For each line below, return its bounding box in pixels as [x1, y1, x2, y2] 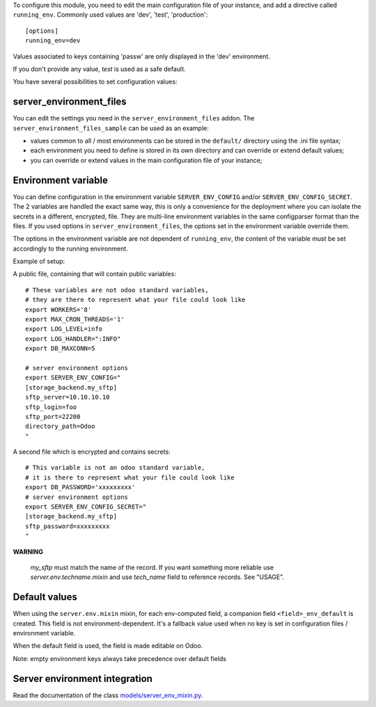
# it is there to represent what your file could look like [25, 473, 235, 482]
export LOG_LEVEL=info [25, 325, 103, 333]
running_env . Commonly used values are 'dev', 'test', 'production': [13, 10, 208, 19]
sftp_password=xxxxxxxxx [25, 522, 110, 530]
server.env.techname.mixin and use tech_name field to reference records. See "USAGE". [30, 573, 285, 581]
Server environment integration [13, 672, 153, 685]
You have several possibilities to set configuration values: [13, 77, 178, 86]
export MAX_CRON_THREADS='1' [25, 315, 125, 324]
